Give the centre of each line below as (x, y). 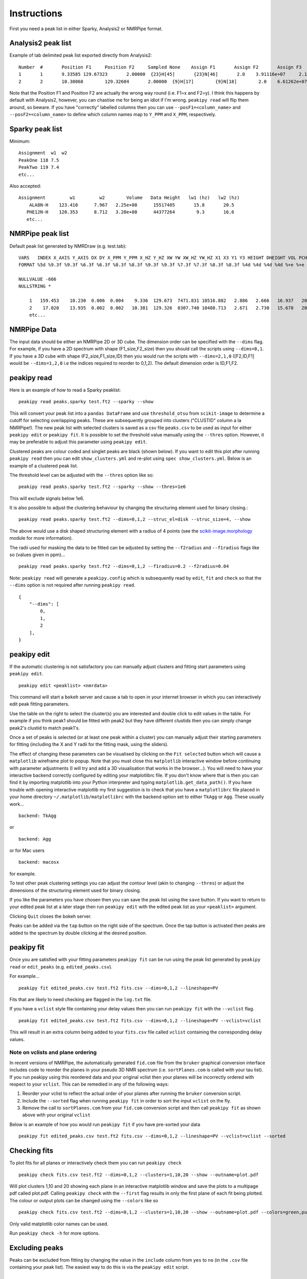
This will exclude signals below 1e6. (47, 498)
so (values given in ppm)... (37, 555)
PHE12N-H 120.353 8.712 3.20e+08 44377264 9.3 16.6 (130, 212)
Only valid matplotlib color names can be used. (59, 1224)
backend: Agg (35, 839)
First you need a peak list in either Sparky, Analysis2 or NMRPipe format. (86, 29)
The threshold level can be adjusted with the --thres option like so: (82, 475)
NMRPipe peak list (39, 234)
